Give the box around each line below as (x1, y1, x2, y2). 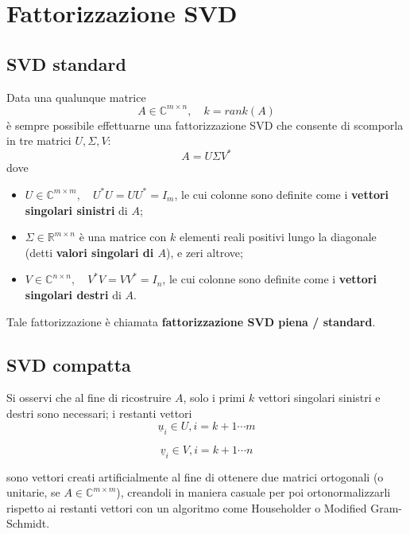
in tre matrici (6, 132, 72, 149)
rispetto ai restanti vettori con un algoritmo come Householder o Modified (6, 499, 367, 516)
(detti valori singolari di (25, 244, 154, 260)
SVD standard (6, 51, 126, 76)
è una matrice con (79, 228, 167, 245)
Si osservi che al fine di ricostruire (6, 389, 172, 406)
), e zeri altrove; (166, 244, 243, 260)
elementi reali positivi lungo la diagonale (179, 228, 377, 245)
